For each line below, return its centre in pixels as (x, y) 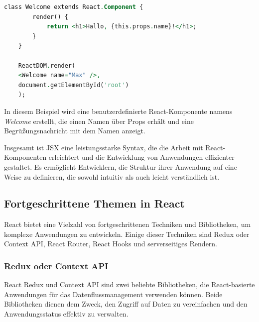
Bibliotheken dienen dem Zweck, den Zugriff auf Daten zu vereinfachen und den (126, 304)
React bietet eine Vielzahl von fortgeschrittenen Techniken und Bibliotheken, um (128, 224)
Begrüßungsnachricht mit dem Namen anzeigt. (75, 131)
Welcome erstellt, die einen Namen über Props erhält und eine (99, 121)
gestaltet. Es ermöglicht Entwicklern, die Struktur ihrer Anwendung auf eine (121, 166)
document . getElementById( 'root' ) (73, 85)
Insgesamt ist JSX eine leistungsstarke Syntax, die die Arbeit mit (104, 147)
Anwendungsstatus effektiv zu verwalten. (66, 314)
